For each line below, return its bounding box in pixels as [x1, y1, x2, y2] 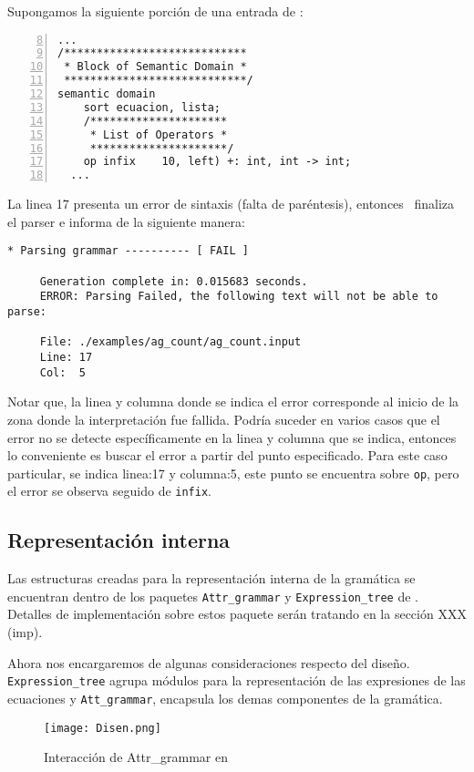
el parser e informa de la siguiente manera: [7, 211, 245, 231]
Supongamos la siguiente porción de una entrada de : [7, 2, 304, 20]
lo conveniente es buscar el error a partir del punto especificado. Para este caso [7, 446, 448, 465]
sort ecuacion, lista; [83, 100, 221, 114]
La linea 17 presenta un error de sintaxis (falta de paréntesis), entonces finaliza [7, 194, 455, 213]
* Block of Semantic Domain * [64, 60, 247, 74]
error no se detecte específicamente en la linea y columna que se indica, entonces [7, 427, 457, 447]
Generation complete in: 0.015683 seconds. [39, 274, 308, 288]
